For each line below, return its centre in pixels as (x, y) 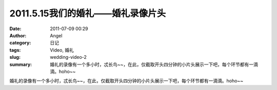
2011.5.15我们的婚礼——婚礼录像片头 (88, 13)
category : (20, 43)
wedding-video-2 (68, 57)
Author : (18, 35)
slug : (15, 57)
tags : (15, 50)
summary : (21, 64)
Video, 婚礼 (62, 50)
